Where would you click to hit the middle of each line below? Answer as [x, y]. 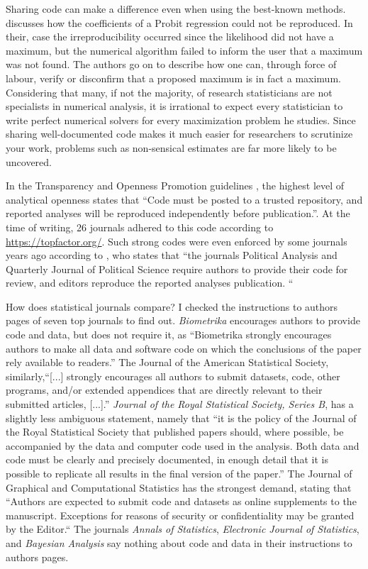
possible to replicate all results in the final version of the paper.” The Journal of [179, 473]
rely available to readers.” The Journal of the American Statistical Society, [167, 362]
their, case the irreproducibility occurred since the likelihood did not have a [170, 37]
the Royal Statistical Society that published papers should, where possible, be [175, 432]
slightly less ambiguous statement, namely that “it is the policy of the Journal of [181, 418]
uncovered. [29, 161]
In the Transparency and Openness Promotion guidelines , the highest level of [175, 186]
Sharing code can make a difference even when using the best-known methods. [176, 9]
